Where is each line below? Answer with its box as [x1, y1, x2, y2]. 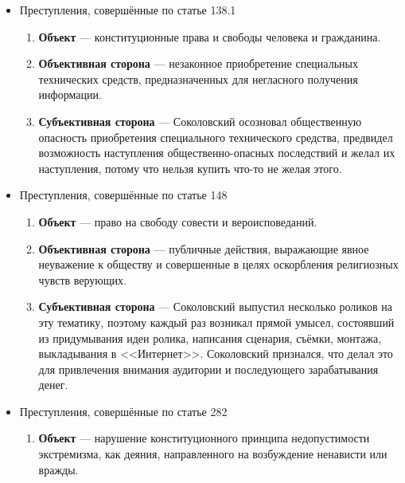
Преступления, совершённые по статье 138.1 [19, 2, 236, 18]
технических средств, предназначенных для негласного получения [38, 70, 358, 87]
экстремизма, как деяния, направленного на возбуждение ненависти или [38, 446, 387, 462]
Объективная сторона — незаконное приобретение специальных [38, 55, 358, 72]
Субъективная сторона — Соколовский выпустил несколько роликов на [38, 298, 392, 315]
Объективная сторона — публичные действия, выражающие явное [38, 240, 369, 257]
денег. [38, 376, 68, 393]
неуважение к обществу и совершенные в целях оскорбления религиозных [38, 256, 399, 273]
